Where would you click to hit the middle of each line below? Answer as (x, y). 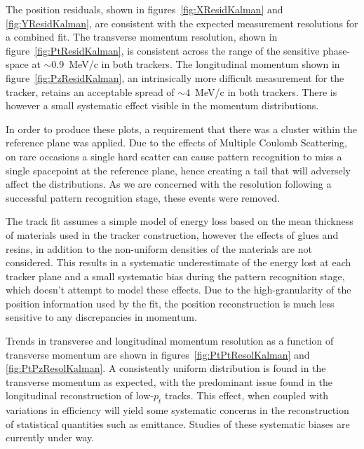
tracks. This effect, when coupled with (247, 395)
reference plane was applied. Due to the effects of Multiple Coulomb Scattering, (176, 143)
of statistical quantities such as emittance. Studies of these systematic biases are (178, 423)
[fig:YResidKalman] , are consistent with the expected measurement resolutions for (182, 23)
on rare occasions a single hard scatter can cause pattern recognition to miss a (174, 156)
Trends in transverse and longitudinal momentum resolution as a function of (170, 341)
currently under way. (50, 437)
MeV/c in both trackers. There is (266, 91)
